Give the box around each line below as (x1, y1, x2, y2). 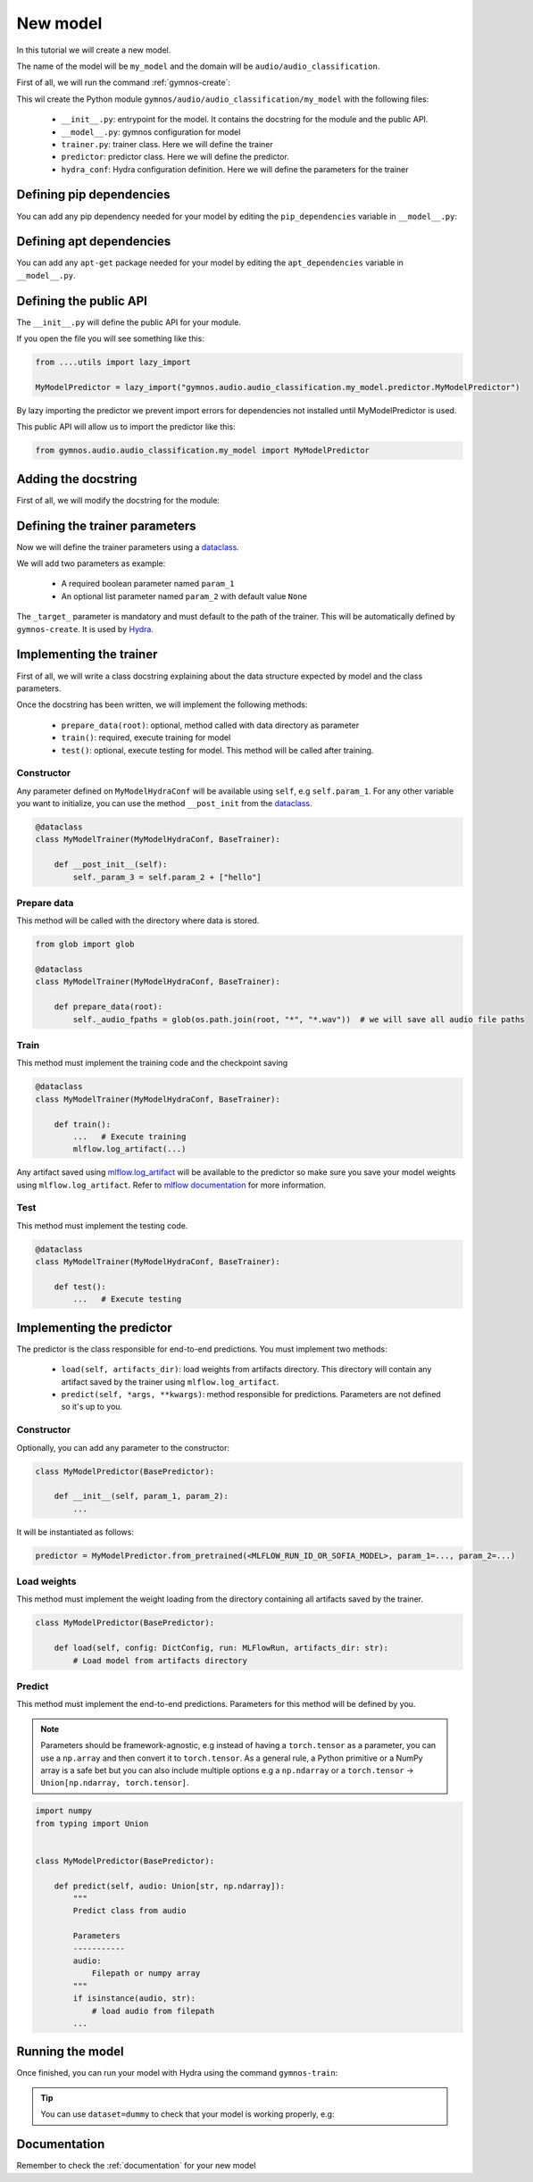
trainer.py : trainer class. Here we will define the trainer (61, 138, 274, 149)
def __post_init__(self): (54, 860, 168, 870)
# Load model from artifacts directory (72, 1655, 247, 1665)
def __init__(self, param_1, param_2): (54, 1491, 229, 1502)
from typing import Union (35, 1818, 149, 1828)
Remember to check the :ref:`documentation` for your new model (16, 2161, 256, 2171)
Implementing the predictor (16, 1320, 173, 1335)
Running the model (16, 2045, 124, 2060)
